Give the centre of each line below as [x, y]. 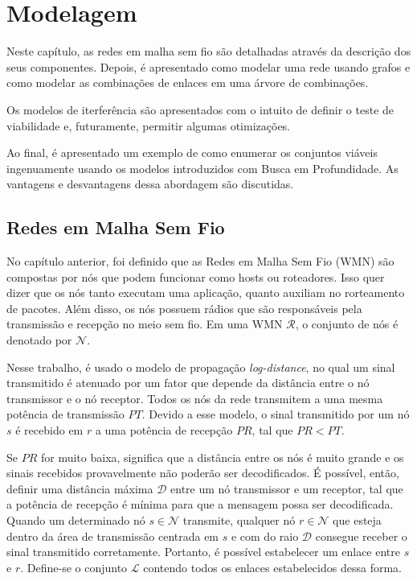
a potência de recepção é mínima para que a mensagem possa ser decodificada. [200, 504]
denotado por [39, 340]
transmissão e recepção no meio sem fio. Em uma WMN [145, 324]
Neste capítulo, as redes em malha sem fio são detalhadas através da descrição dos [209, 51]
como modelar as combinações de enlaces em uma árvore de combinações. [188, 82]
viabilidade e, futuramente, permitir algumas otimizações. [149, 125]
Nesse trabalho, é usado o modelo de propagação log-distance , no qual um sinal [201, 367]
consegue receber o [361, 536]
